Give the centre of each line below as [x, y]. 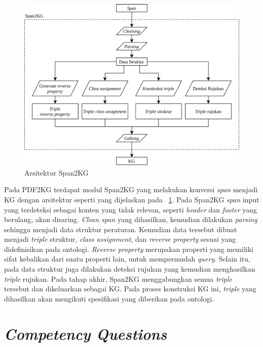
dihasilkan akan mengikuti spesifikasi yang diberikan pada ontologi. [109, 298]
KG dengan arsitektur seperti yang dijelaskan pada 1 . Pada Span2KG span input [132, 199]
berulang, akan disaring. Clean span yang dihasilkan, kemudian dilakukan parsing [131, 219]
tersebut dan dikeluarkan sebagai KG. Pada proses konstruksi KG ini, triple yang [130, 289]
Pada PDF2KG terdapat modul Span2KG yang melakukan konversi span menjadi [131, 189]
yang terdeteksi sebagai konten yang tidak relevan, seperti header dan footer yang [131, 209]
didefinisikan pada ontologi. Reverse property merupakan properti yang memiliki [129, 249]
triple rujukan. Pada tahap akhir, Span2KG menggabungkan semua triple [118, 278]
